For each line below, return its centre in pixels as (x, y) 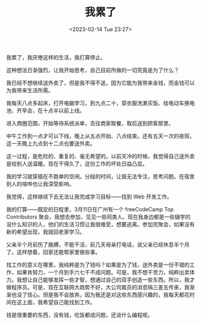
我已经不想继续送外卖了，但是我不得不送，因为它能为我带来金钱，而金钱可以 (100, 83)
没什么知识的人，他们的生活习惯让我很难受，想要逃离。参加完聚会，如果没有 (100, 224)
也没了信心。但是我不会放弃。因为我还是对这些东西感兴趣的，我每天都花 (100, 295)
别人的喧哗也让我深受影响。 (40, 184)
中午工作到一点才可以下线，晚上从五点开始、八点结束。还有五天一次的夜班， (100, 136)
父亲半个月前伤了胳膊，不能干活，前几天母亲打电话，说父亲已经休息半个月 (98, 244)
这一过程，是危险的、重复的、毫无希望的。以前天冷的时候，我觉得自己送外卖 (100, 156)
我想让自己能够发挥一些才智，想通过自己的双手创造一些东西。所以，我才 (106, 280)
